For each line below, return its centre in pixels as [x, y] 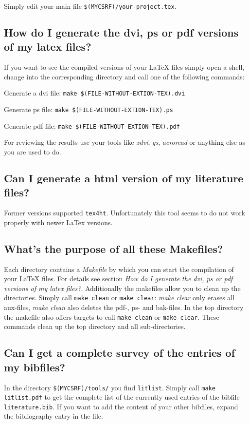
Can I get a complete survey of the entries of [119, 353]
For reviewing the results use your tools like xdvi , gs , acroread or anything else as [125, 142]
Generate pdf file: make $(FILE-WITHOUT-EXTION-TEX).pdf [92, 125]
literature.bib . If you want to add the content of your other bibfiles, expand [121, 406]
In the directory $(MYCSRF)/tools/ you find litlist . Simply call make [110, 387]
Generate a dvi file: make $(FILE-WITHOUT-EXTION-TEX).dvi [95, 93]
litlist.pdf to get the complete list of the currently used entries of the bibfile [122, 397]
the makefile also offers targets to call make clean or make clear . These [112, 317]
